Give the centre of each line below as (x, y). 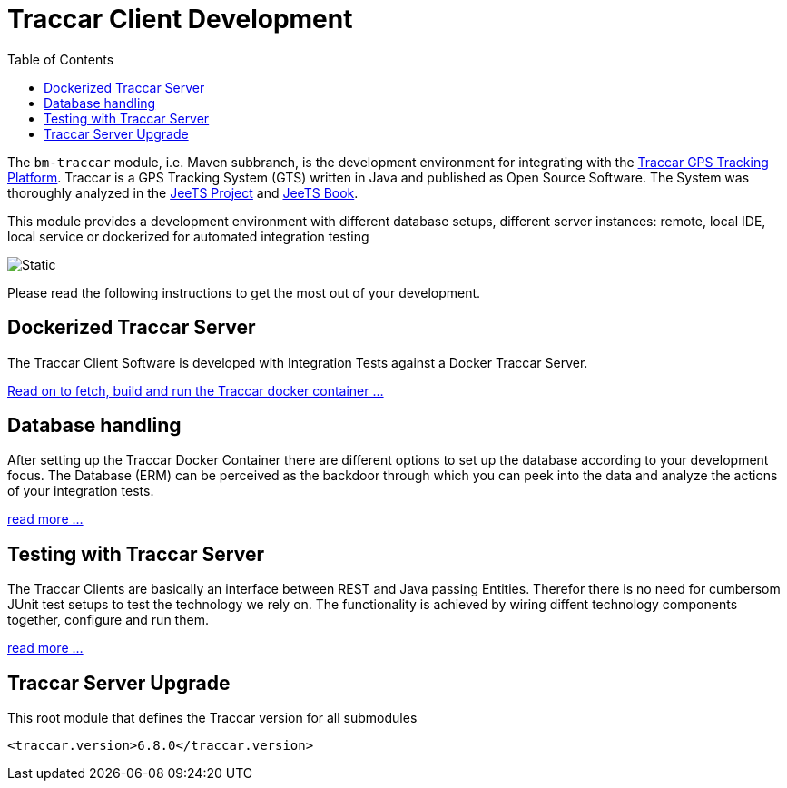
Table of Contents (61, 59)
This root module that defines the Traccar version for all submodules (212, 718)
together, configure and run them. (108, 620)
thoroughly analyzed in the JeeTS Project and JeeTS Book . (183, 192)
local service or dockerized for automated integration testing (188, 236)
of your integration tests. (81, 491)
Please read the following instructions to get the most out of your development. (244, 292)
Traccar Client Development (180, 19)
